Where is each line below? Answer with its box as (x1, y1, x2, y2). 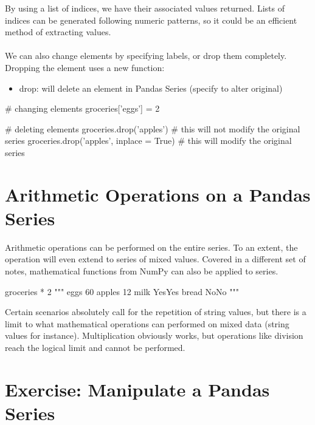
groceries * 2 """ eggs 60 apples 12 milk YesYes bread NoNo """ (5, 285, 239, 297)
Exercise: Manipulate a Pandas (5, 376, 270, 401)
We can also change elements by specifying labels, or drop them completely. (5, 49, 287, 62)
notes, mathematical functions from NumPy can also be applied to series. (5, 265, 279, 277)
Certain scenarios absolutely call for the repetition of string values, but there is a (5, 305, 306, 318)
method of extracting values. (5, 25, 111, 38)
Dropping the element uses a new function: (5, 61, 165, 73)
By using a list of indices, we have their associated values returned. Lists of (5, 2, 285, 14)
